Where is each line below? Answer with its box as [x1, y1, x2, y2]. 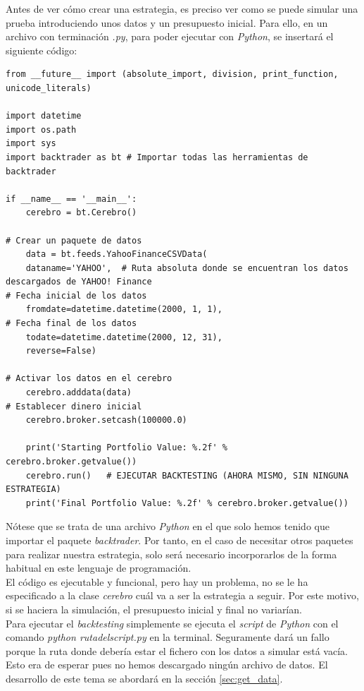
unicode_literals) [6, 83, 92, 93]
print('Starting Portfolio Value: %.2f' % [25, 443, 227, 453]
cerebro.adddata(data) [25, 387, 132, 398]
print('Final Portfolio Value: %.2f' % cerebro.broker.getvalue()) [25, 498, 349, 508]
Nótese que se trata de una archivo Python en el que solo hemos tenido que [6, 519, 330, 534]
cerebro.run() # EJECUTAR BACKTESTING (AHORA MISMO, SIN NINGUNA [25, 470, 349, 481]
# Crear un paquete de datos [6, 235, 142, 246]
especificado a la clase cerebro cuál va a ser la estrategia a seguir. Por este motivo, [6, 588, 359, 603]
